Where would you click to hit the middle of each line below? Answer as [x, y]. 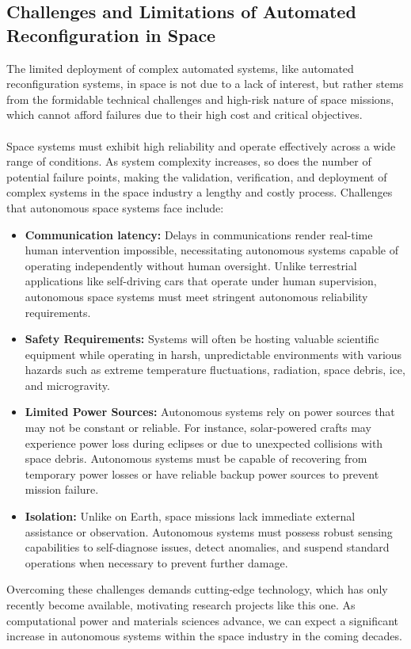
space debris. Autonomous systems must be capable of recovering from [196, 458]
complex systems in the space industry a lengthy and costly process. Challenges [200, 192]
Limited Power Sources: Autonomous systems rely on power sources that [210, 412]
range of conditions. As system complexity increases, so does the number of [189, 161]
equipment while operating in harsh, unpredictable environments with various [213, 354]
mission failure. [62, 489]
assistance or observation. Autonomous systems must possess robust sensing [209, 531]
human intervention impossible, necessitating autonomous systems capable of [211, 250]
